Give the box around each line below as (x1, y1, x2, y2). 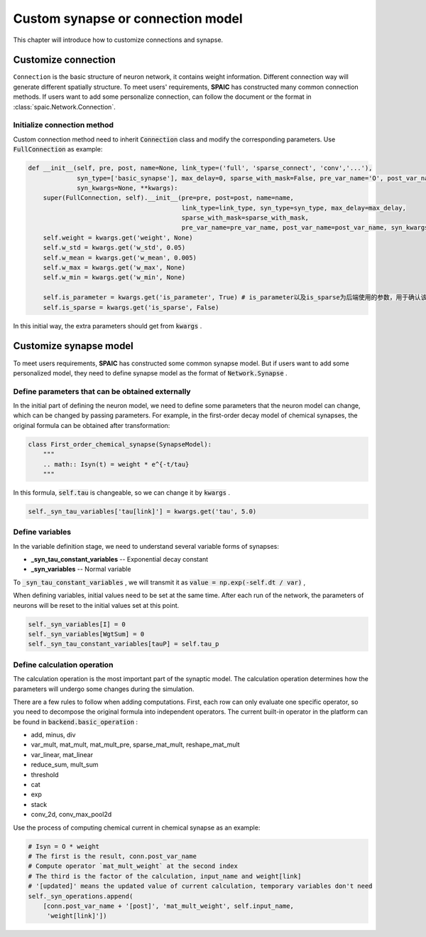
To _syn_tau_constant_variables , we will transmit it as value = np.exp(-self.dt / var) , (13, 578, 306, 587)
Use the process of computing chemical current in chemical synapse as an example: (13, 823, 261, 832)
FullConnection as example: (13, 145, 103, 154)
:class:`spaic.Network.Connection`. (13, 102, 116, 111)
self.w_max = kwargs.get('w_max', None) (43, 264, 186, 272)
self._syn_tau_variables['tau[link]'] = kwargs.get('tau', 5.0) (28, 507, 257, 515)
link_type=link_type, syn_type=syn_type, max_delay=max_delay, (181, 203, 406, 212)
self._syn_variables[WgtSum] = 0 (28, 630, 145, 638)
